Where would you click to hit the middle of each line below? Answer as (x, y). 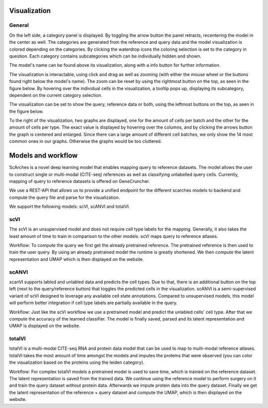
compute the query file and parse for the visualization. (65, 197)
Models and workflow (43, 156)
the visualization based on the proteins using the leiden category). (77, 362)
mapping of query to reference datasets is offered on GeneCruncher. (79, 181)
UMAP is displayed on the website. (45, 326)
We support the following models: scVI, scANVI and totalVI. (69, 207)
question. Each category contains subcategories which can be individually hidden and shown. (105, 56)
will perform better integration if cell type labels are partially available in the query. (93, 303)
